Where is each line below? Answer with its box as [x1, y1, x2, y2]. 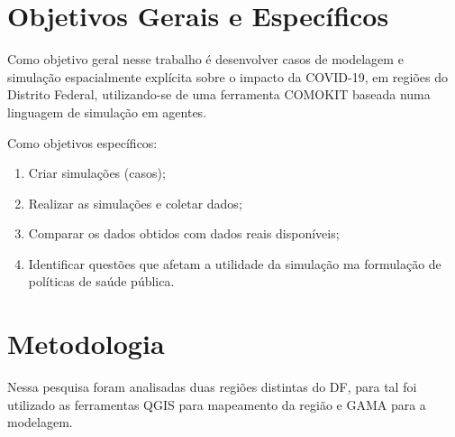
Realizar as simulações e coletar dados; [28, 193, 242, 212]
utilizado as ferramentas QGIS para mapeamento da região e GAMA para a [7, 395, 426, 414]
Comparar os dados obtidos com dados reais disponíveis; [28, 224, 340, 243]
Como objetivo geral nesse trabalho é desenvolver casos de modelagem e [7, 50, 404, 69]
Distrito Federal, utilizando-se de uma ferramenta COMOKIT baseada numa [7, 85, 431, 104]
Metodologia [7, 325, 165, 362]
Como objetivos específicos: [7, 133, 158, 152]
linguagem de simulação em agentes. [7, 102, 207, 121]
